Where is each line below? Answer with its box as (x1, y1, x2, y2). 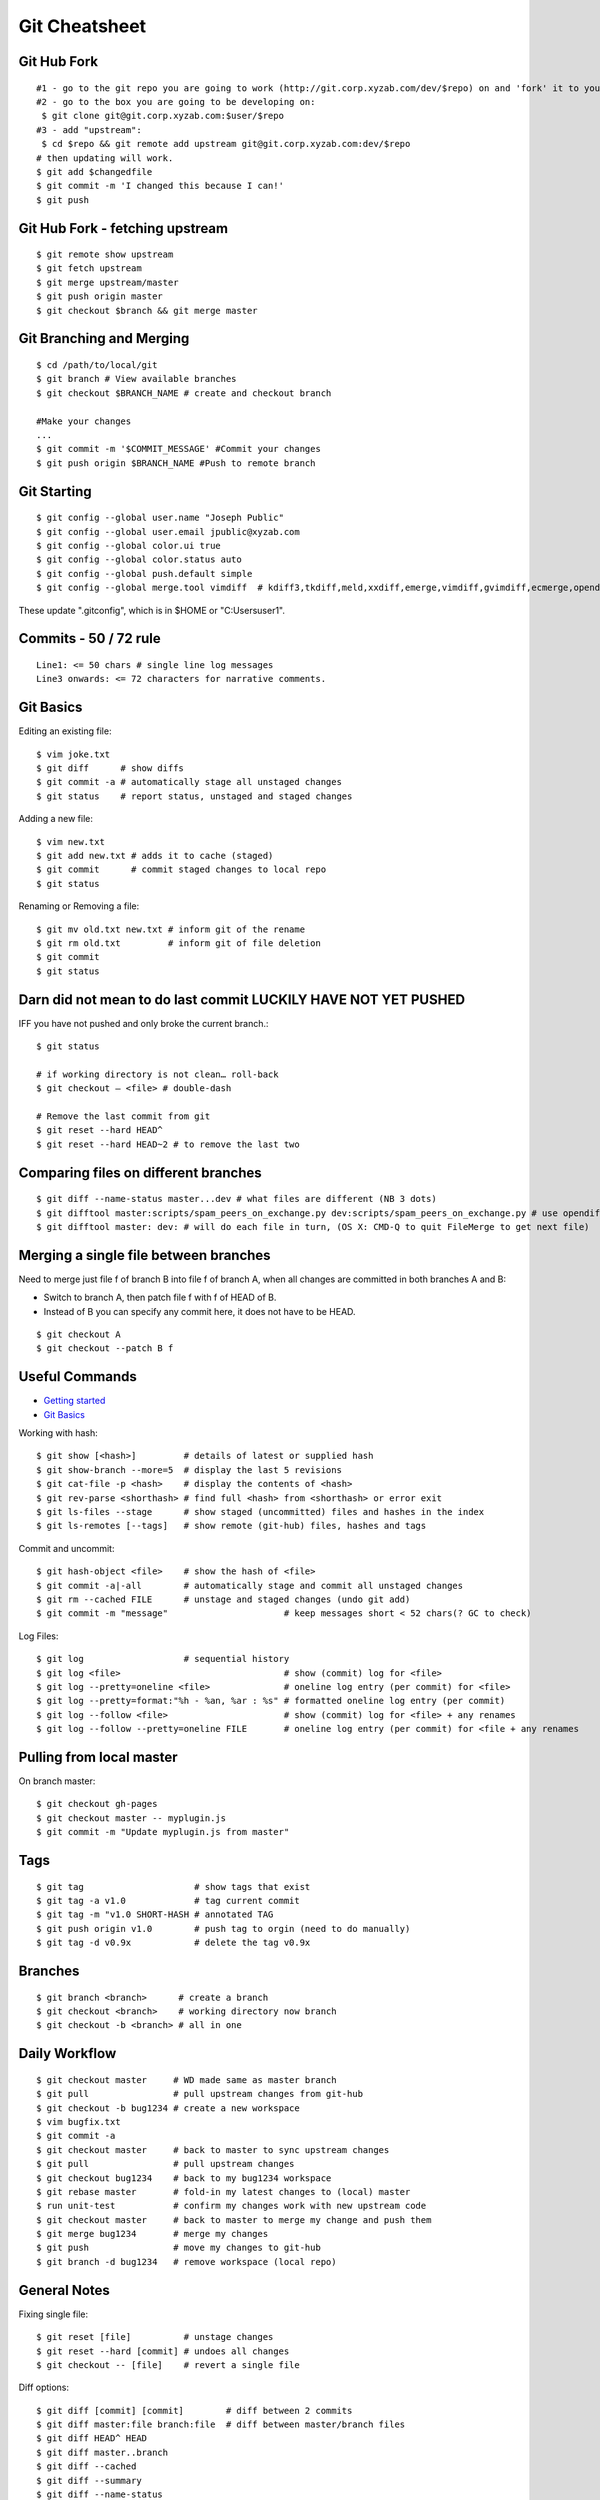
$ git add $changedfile (36, 166, 153, 177)
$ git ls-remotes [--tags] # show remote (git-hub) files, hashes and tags (36, 1520, 427, 1532)
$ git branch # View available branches (36, 373, 237, 385)
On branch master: (18, 1775, 96, 1787)
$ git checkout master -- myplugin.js (36, 1812, 227, 1824)
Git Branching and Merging (18, 330, 190, 347)
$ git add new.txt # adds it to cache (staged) (36, 850, 274, 861)
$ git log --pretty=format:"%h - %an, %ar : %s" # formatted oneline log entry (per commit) (36, 1695, 506, 1707)
